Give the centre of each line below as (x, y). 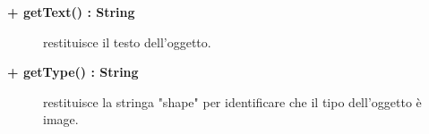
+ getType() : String (73, 72)
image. (61, 119)
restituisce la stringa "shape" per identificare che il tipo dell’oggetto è (232, 101)
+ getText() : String (71, 12)
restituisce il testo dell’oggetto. (127, 42)
